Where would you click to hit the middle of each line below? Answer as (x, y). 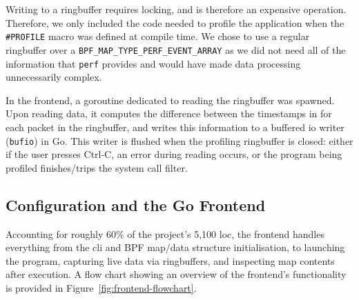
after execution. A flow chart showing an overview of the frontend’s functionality (176, 274)
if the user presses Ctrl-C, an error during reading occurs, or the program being (174, 154)
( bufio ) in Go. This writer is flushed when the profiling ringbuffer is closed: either (179, 140)
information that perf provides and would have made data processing (153, 63)
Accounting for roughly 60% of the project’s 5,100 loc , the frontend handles (165, 233)
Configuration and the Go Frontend (136, 204)
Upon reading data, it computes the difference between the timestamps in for (169, 113)
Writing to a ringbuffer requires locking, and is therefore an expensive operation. (176, 9)
